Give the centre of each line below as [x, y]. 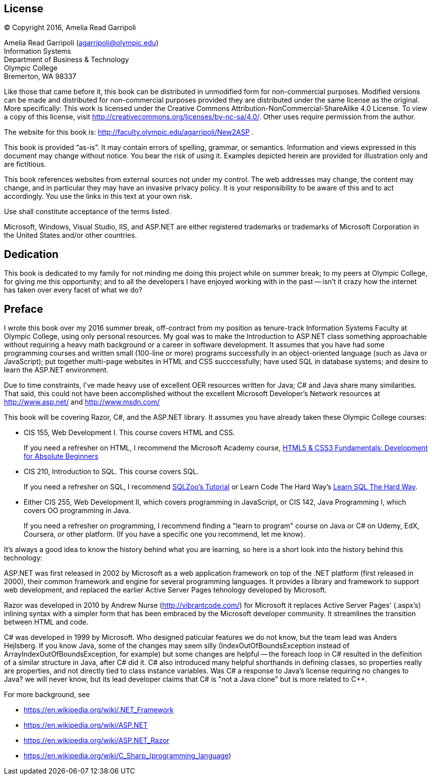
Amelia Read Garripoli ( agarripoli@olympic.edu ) [81, 43]
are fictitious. [25, 164]
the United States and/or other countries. [71, 235]
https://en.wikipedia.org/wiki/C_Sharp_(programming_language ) [127, 756]
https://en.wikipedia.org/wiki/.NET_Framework [99, 710]
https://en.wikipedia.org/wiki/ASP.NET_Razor [97, 741]
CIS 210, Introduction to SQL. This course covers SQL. [111, 472]
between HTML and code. [46, 622]
